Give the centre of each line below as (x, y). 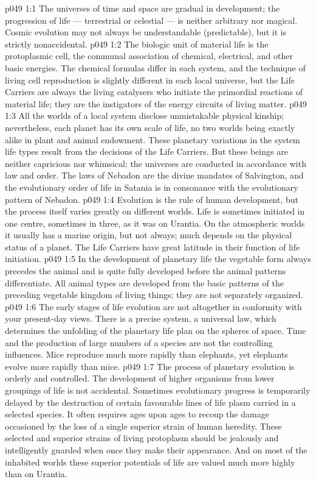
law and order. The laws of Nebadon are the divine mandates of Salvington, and (154, 175)
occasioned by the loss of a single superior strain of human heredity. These (143, 426)
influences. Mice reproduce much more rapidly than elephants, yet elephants (146, 354)
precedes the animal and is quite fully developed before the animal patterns (146, 271)
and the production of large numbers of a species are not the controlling (139, 342)
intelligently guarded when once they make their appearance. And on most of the (156, 449)
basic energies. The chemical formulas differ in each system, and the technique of (155, 67)
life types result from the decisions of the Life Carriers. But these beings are (146, 151)
